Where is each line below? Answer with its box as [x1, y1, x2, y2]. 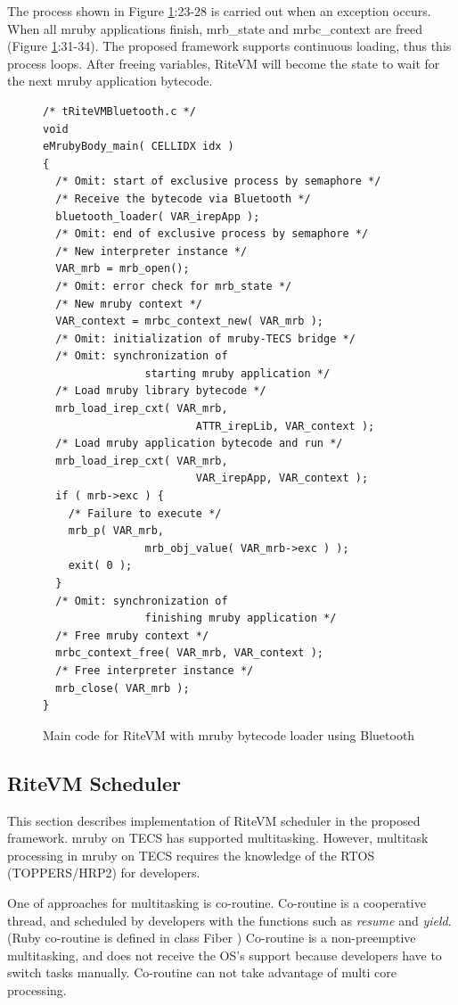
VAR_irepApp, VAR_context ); [195, 472, 369, 485]
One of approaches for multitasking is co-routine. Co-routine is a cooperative [7, 893, 426, 911]
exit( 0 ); [68, 559, 133, 573]
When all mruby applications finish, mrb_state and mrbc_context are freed [7, 19, 422, 37]
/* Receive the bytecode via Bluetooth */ [55, 192, 311, 205]
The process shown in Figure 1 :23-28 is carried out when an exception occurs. [7, 2, 431, 20]
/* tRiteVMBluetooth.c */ [43, 104, 196, 118]
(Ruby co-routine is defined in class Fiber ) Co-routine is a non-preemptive [7, 928, 416, 947]
